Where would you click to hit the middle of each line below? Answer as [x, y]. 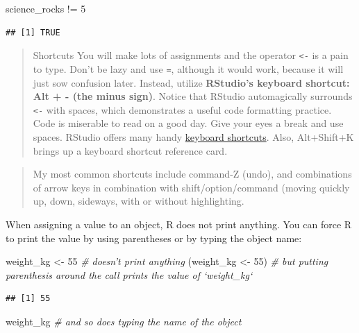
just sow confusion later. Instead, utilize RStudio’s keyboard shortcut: [191, 82]
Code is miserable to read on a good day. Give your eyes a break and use [188, 123]
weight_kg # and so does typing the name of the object [124, 321]
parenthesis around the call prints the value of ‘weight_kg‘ [129, 274]
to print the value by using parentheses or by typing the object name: [154, 238]
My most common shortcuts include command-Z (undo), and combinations [192, 174]
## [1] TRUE [33, 32]
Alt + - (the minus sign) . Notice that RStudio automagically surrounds [193, 96]
